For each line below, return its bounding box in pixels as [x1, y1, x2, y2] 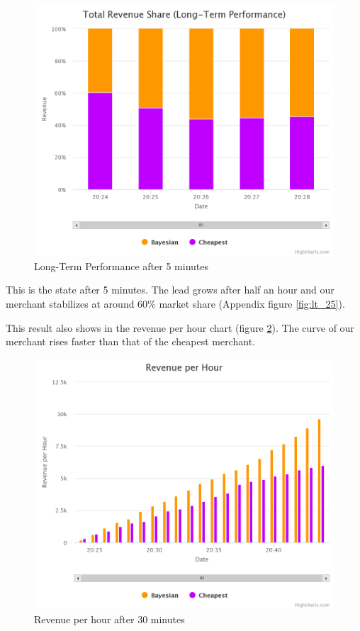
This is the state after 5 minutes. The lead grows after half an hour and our [6, 282, 334, 297]
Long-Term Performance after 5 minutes [34, 258, 208, 273]
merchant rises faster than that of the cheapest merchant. [6, 334, 255, 349]
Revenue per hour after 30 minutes [34, 611, 185, 626]
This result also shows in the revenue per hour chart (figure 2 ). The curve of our [6, 320, 354, 335]
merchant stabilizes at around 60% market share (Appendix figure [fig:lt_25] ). [6, 296, 345, 311]
